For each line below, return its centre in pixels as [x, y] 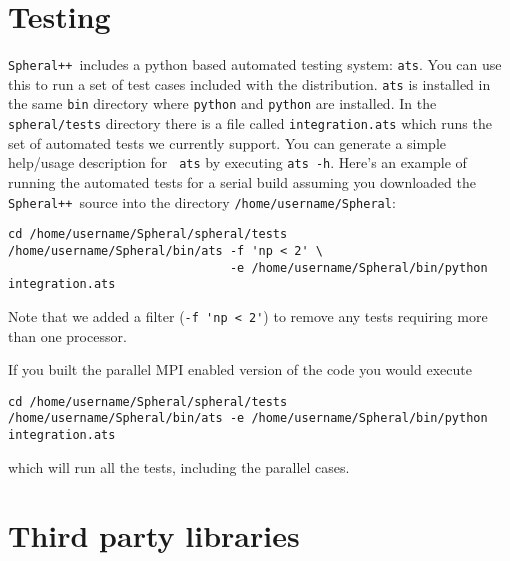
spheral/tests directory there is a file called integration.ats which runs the [250, 123]
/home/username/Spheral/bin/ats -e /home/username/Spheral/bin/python [248, 418]
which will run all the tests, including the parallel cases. [179, 466]
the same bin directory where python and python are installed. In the [222, 103]
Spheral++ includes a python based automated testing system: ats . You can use [255, 64]
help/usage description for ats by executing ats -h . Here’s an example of [237, 162]
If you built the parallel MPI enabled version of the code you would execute [240, 369]
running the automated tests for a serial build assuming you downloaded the [242, 182]
